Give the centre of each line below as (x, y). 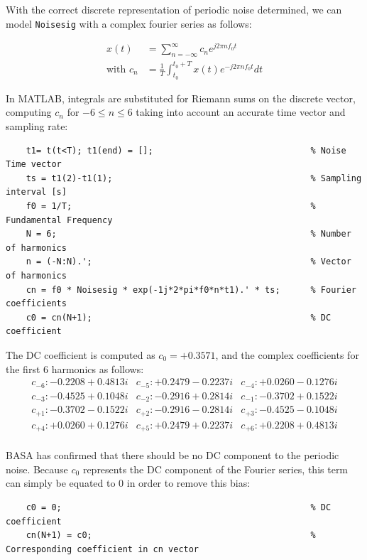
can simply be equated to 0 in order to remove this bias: (128, 483)
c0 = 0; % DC (179, 507)
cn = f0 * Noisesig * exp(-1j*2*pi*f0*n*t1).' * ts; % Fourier (191, 290)
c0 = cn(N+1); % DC (179, 317)
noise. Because (37, 469)
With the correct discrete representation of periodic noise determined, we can (174, 9)
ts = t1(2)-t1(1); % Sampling (194, 178)
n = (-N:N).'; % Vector (188, 262)
